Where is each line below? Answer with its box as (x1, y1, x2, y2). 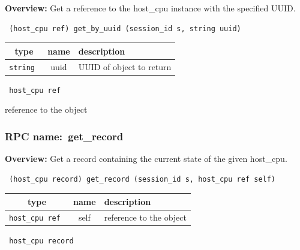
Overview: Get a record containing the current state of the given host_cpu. (5, 152, 287, 165)
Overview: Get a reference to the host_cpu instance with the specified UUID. (5, 2, 296, 14)
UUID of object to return (78, 60, 172, 73)
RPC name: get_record (5, 128, 124, 143)
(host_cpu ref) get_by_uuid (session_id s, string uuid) (9, 24, 241, 33)
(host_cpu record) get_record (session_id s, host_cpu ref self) (9, 174, 276, 183)
